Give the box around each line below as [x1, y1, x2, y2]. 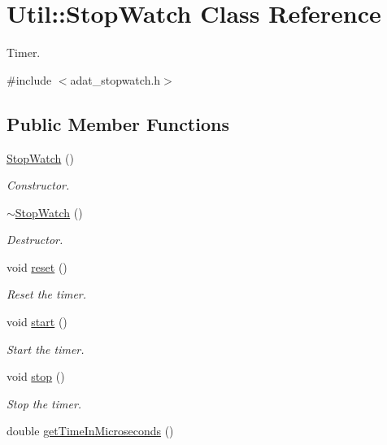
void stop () [7, 368, 65, 385]
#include [7, 71, 52, 88]
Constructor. [7, 177, 70, 194]
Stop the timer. [7, 395, 82, 412]
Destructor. [7, 231, 63, 248]
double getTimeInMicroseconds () [7, 422, 174, 439]
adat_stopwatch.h [70, 71, 161, 88]
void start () [7, 313, 67, 330]
